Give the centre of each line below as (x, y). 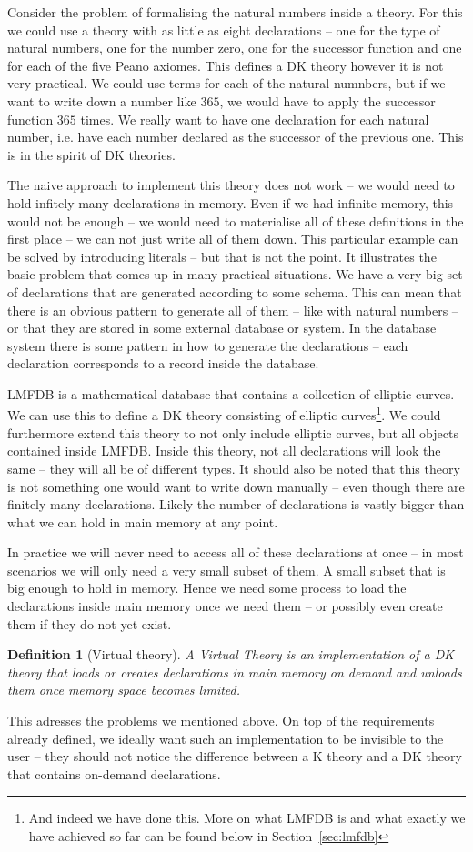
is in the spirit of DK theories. (91, 154)
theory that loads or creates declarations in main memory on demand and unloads (235, 672)
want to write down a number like (102, 100)
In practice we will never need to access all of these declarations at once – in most (236, 552)
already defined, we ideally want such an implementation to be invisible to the (226, 738)
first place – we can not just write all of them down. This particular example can (233, 239)
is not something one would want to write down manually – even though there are (236, 486)
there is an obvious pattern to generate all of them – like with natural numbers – (233, 310)
